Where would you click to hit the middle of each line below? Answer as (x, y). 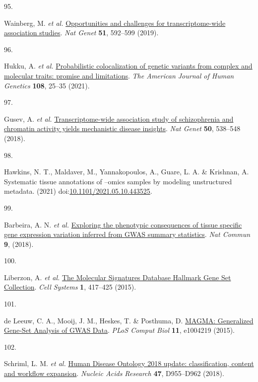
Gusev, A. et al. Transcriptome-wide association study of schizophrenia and (119, 118)
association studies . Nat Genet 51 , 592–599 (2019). (81, 33)
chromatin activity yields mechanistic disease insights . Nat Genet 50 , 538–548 (122, 128)
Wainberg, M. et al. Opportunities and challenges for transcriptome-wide (115, 23)
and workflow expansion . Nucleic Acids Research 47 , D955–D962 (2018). (114, 373)
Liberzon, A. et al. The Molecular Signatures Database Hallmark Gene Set (118, 277)
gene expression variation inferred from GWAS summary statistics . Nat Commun (127, 234)
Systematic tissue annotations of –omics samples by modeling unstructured (118, 181)
